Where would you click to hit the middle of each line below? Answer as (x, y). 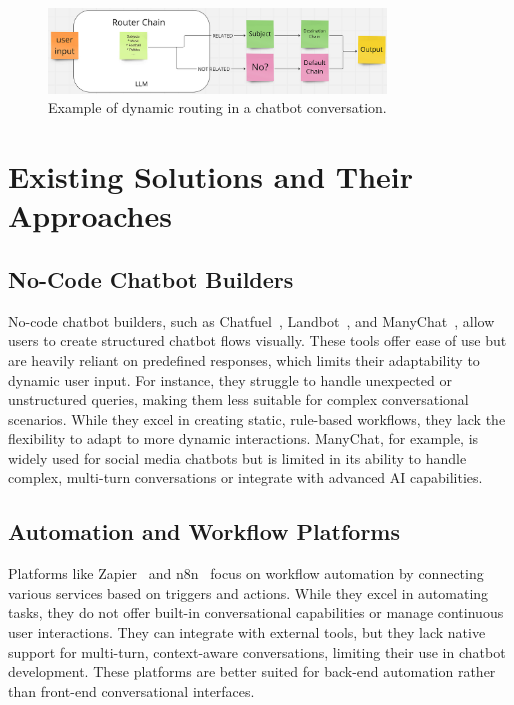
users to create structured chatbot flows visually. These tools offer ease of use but (257, 340)
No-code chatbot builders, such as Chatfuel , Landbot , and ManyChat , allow (251, 320)
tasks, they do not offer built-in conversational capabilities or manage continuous (256, 612)
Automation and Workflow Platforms (204, 531)
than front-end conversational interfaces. (131, 690)
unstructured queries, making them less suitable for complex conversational (238, 399)
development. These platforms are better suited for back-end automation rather (252, 671)
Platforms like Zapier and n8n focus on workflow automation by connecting (246, 573)
